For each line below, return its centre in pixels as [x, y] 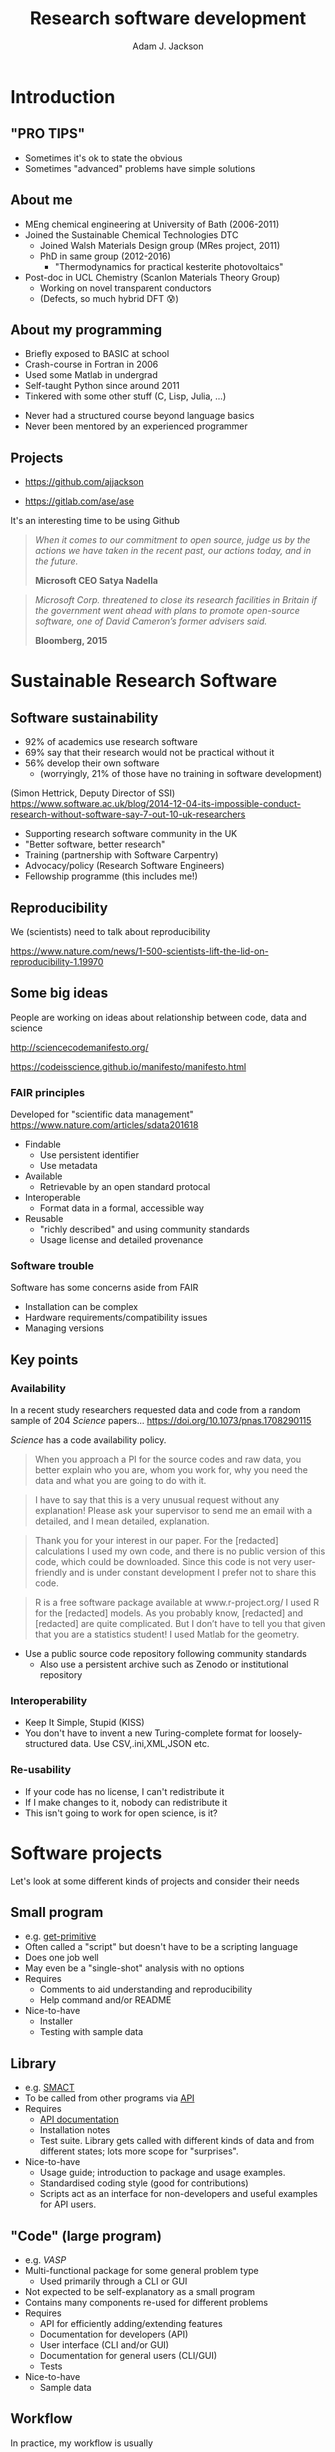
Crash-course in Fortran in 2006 [91, 364]
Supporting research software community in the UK [131, 834]
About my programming [86, 329]
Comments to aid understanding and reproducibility [146, 1989]
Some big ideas [59, 993]
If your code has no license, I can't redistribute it [124, 1791]
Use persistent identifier [89, 1155]
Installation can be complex [81, 1307]
